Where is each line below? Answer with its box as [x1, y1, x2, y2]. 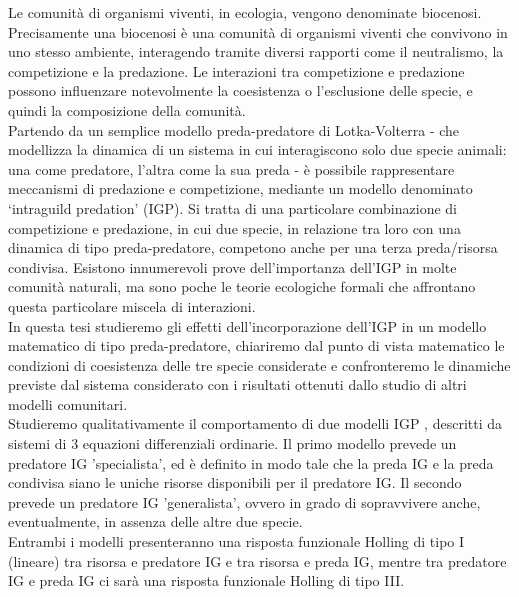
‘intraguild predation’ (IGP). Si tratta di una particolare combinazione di [8, 197, 457, 218]
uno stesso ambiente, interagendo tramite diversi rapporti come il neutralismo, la [8, 41, 504, 62]
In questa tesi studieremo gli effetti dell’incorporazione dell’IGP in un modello [8, 315, 487, 336]
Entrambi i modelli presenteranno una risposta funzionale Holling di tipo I [8, 531, 465, 552]
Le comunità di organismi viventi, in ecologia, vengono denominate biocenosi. [8, 2, 482, 22]
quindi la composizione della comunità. [8, 99, 246, 120]
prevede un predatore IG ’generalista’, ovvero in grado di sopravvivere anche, [8, 491, 481, 512]
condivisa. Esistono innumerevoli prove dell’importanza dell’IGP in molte [8, 256, 457, 277]
